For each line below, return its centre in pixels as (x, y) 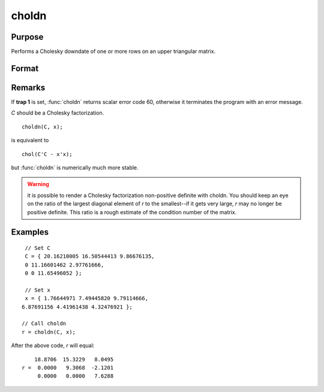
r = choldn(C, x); (49, 332)
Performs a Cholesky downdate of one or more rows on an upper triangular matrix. (113, 52)
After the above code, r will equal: (53, 346)
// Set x (37, 290)
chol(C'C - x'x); (47, 154)
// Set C (37, 248)
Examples (30, 232)
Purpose (27, 37)
